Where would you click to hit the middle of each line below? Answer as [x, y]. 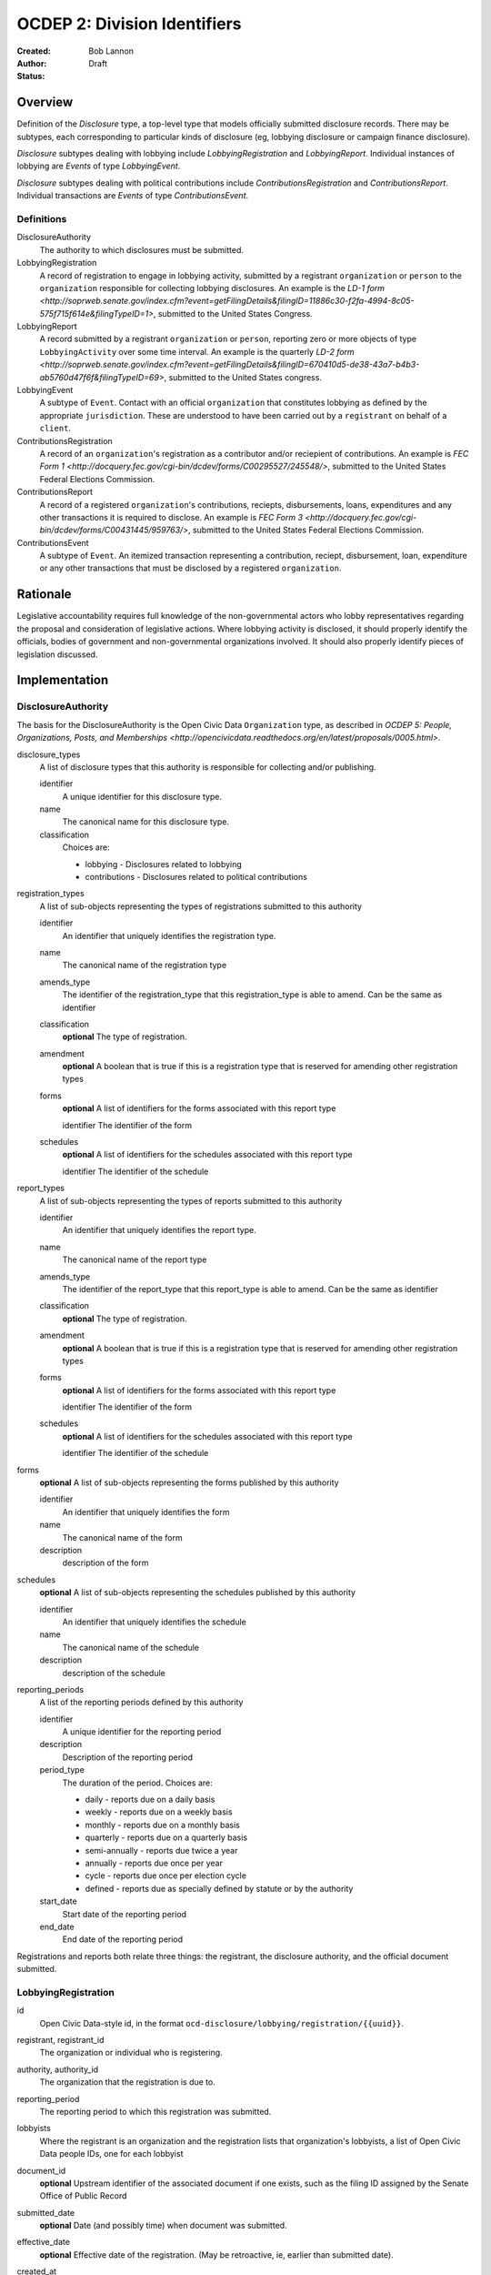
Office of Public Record [83, 2196]
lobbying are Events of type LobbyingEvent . [99, 166]
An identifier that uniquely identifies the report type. [159, 1230]
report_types [41, 1188]
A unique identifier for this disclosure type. [142, 796]
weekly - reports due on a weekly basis [159, 1812]
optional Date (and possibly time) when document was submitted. [163, 2226]
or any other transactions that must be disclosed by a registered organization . [190, 568]
